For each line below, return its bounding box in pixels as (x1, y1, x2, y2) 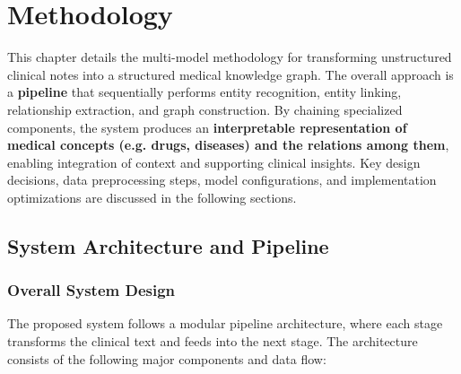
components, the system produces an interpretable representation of (7, 117, 407, 136)
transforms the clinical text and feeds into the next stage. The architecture (7, 332, 418, 351)
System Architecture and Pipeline (7, 231, 329, 259)
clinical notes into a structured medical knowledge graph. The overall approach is (7, 65, 454, 83)
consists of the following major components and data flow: (7, 349, 326, 368)
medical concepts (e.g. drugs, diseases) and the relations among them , (7, 135, 449, 154)
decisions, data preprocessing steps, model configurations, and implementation (7, 170, 437, 189)
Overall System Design (7, 279, 176, 301)
